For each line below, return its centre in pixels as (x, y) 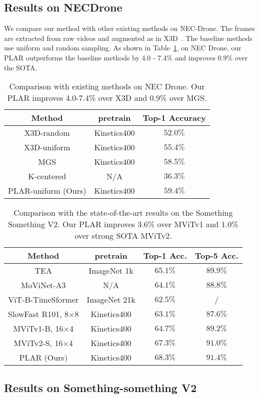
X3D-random (47, 133)
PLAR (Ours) (43, 358)
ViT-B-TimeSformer (43, 300)
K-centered (47, 176)
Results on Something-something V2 (100, 387)
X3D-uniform (47, 147)
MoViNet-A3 (43, 285)
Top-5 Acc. (216, 256)
